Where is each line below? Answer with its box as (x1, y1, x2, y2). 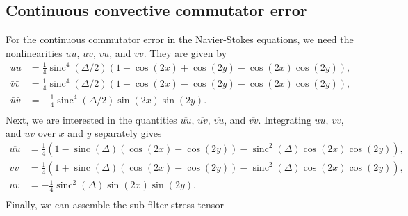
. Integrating (258, 112, 311, 126)
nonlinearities (6, 45, 63, 60)
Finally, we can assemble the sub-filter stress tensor (6, 197, 224, 212)
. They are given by (143, 45, 227, 60)
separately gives (95, 126, 162, 140)
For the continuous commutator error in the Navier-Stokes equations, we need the (6, 32, 354, 47)
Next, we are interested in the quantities (6, 112, 177, 126)
